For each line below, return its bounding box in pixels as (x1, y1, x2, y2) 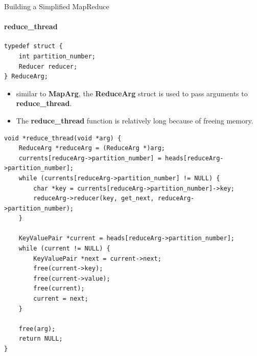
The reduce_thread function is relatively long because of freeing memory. (16, 115, 253, 125)
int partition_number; (18, 52, 96, 60)
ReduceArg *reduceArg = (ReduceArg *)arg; (18, 144, 165, 152)
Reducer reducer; (18, 62, 78, 70)
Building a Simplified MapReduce (4, 1, 109, 11)
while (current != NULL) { (18, 245, 110, 253)
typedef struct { (4, 43, 63, 50)
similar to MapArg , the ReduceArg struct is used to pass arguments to (16, 88, 248, 98)
